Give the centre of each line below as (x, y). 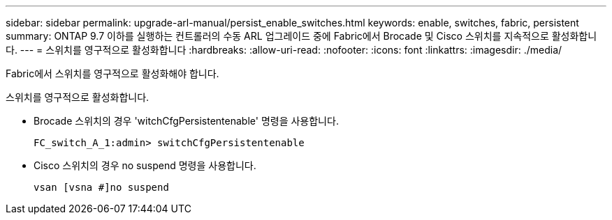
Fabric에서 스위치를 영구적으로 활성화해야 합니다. (112, 73)
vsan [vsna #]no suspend (101, 187)
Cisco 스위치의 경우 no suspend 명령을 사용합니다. (145, 165)
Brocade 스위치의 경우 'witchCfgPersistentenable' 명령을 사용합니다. (186, 121)
